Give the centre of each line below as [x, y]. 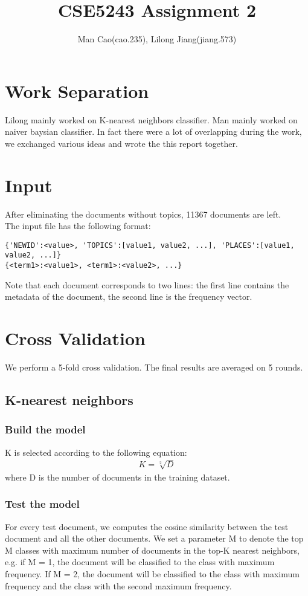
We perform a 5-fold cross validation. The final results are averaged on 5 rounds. [154, 367]
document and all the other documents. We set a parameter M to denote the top [154, 538]
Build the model [45, 429]
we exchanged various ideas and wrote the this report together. [121, 143]
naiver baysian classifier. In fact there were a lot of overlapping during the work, [153, 131]
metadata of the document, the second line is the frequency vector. [129, 296]
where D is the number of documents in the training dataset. [117, 477]
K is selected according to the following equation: [96, 452]
